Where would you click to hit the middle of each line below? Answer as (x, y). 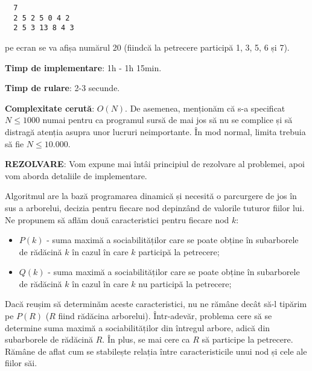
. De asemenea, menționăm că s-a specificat (205, 108)
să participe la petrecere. (247, 339)
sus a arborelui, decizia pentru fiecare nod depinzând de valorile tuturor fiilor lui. (155, 207)
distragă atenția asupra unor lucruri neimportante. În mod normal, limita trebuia (155, 131)
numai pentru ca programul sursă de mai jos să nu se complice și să (167, 120)
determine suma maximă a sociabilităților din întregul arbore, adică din (138, 327)
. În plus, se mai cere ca (146, 339)
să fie (14, 143)
